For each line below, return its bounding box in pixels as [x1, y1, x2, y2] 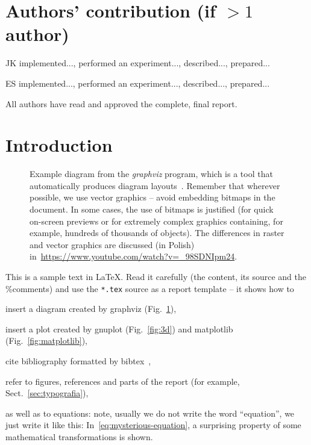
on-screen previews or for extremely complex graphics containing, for [30, 214, 283, 227]
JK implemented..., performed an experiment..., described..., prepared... [5, 57, 270, 69]
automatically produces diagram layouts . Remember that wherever [30, 179, 280, 191]
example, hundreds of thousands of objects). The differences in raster [30, 226, 284, 239]
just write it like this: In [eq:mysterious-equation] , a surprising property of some [5, 419, 301, 431]
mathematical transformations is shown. [5, 430, 153, 443]
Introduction [5, 132, 113, 157]
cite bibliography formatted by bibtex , [5, 355, 151, 367]
